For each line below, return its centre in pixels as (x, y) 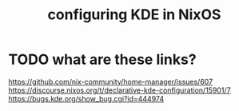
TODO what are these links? (103, 59)
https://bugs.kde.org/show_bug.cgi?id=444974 (86, 98)
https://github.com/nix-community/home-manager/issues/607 (111, 81)
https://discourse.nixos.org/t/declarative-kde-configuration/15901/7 (119, 90)
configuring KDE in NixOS (134, 15)
